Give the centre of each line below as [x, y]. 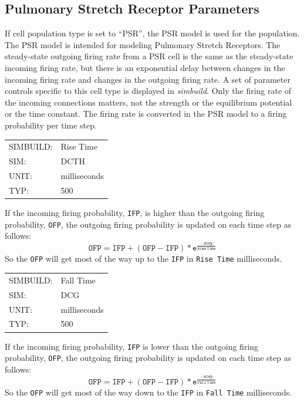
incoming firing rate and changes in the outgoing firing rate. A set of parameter [148, 79]
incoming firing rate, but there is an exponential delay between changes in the [145, 67]
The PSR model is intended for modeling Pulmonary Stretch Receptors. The [143, 44]
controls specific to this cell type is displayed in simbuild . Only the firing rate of [148, 91]
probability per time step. [51, 125]
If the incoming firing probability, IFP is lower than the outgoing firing [132, 346]
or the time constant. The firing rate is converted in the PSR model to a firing [146, 114]
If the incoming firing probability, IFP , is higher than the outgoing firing [135, 212]
